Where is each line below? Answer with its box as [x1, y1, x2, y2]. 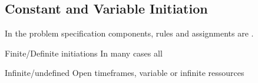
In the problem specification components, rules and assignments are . [5, 27, 254, 39]
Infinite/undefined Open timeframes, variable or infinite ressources [5, 67, 244, 79]
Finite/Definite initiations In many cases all [5, 47, 163, 59]
